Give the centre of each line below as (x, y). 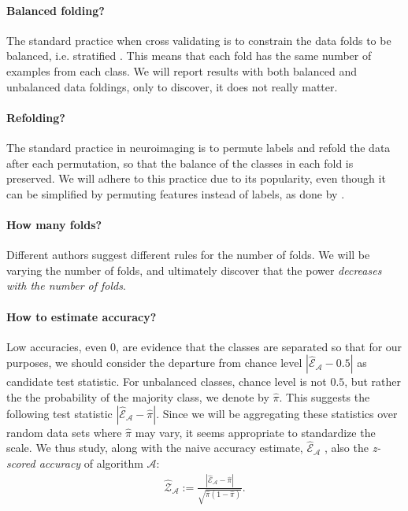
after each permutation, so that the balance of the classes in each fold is (180, 163)
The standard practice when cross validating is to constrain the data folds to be (199, 40)
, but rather (373, 381)
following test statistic (59, 413)
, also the (346, 448)
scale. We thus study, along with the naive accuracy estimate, (155, 448)
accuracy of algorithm (91, 463)
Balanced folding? (56, 10)
